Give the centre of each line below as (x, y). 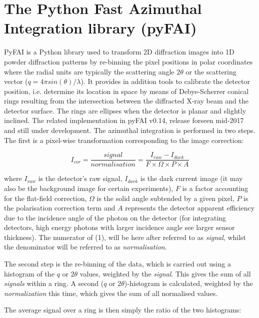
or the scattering (211, 71)
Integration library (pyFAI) (100, 28)
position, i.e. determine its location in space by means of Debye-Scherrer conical (126, 91)
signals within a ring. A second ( (54, 283)
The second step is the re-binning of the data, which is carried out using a (117, 264)
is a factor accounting (215, 188)
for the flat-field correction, (45, 198)
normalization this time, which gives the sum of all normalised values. (111, 293)
